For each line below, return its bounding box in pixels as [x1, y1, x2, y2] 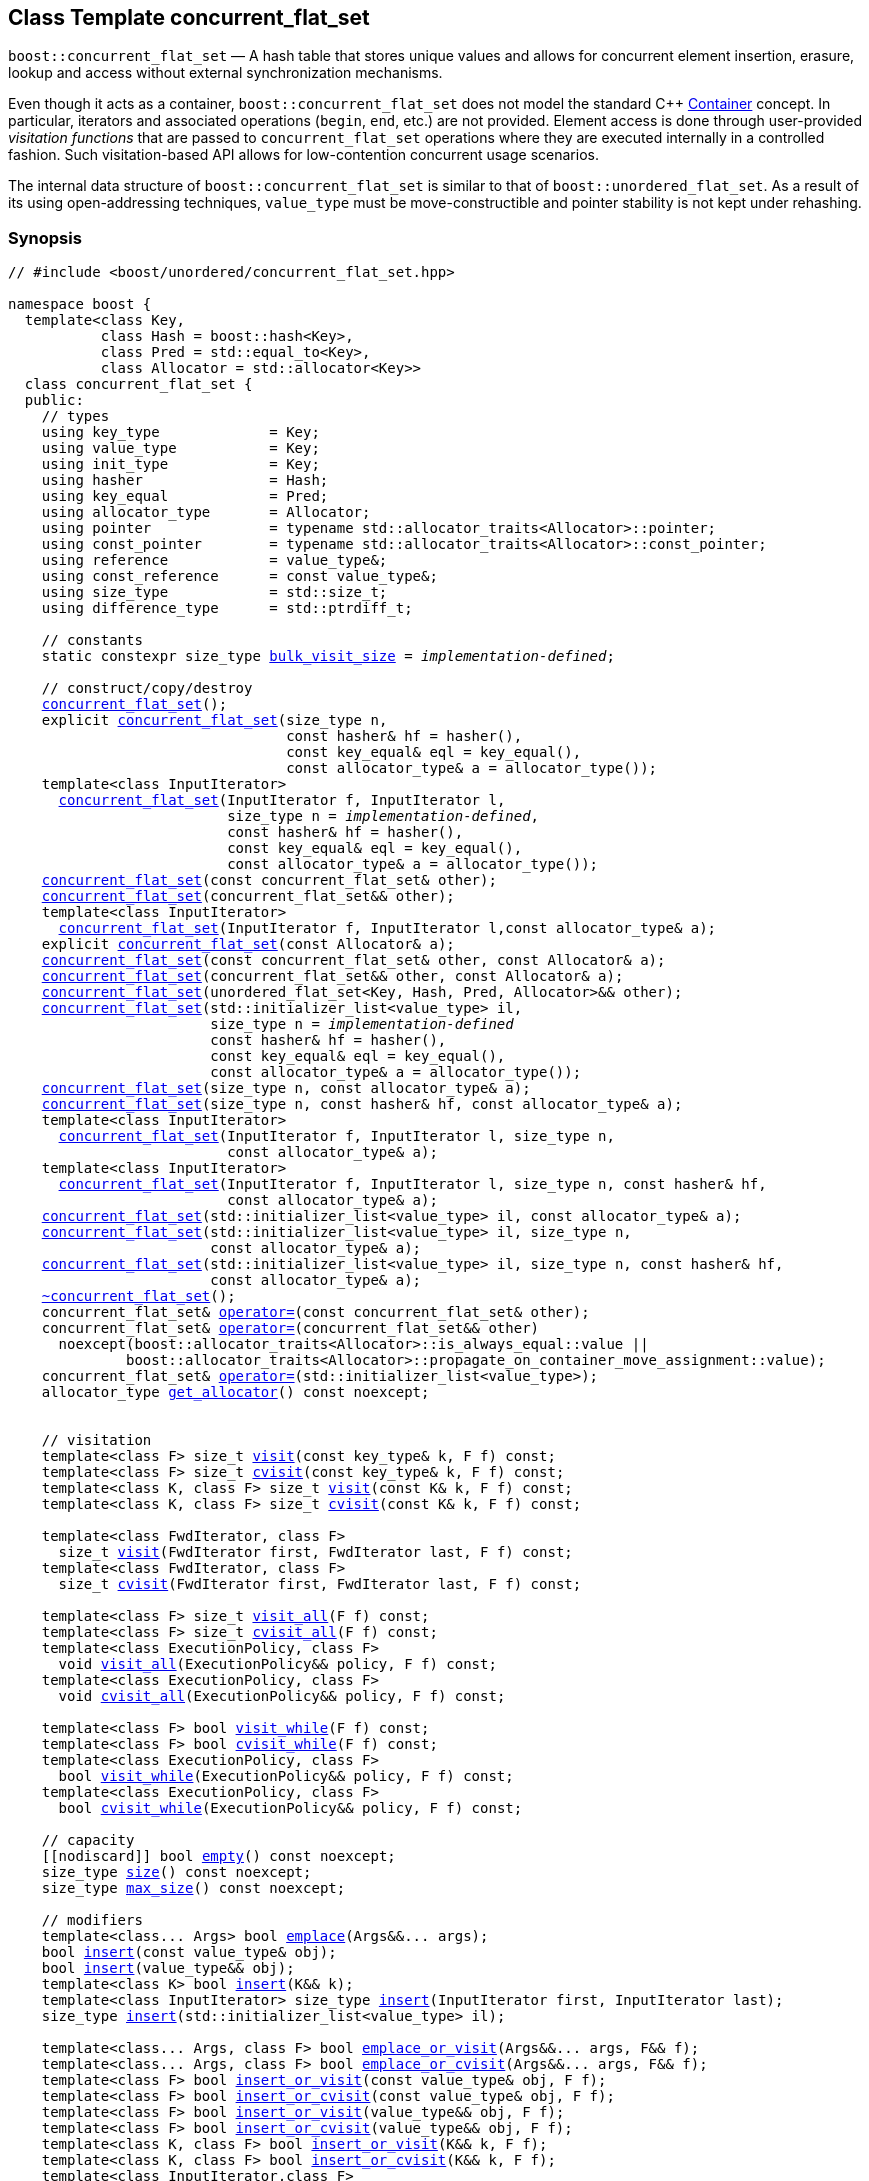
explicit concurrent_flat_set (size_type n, [41, 712, 388, 729]
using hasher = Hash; [41, 472, 329, 489]
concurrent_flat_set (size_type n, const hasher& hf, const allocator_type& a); [41, 1096, 683, 1113]
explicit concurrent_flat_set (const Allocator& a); [41, 936, 455, 953]
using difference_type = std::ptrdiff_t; [41, 600, 413, 617]
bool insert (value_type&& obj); [41, 1960, 295, 1977]
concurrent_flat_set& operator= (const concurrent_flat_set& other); [41, 1304, 590, 1321]
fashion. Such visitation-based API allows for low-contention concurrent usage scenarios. [8, 146, 599, 164]
